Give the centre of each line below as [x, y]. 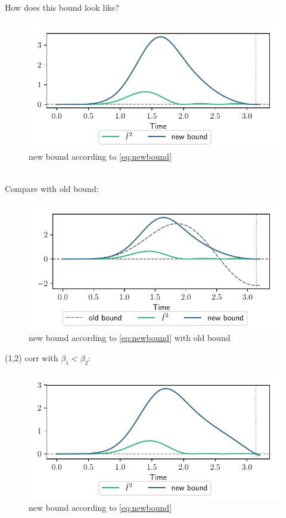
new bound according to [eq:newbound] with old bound [130, 338]
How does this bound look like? [62, 7]
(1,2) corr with [32, 357]
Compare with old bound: [52, 188]
